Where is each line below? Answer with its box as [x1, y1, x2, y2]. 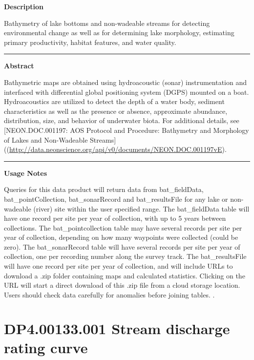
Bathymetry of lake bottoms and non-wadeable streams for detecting [4, 18, 210, 28]
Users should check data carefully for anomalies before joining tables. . [4, 289, 215, 299]
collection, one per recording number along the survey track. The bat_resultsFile [4, 251, 247, 261]
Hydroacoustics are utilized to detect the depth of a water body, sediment [4, 96, 225, 106]
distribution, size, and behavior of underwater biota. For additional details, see [4, 115, 239, 126]
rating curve [4, 337, 88, 357]
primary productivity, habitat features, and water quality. [4, 37, 176, 47]
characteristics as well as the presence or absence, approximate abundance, [4, 106, 228, 116]
